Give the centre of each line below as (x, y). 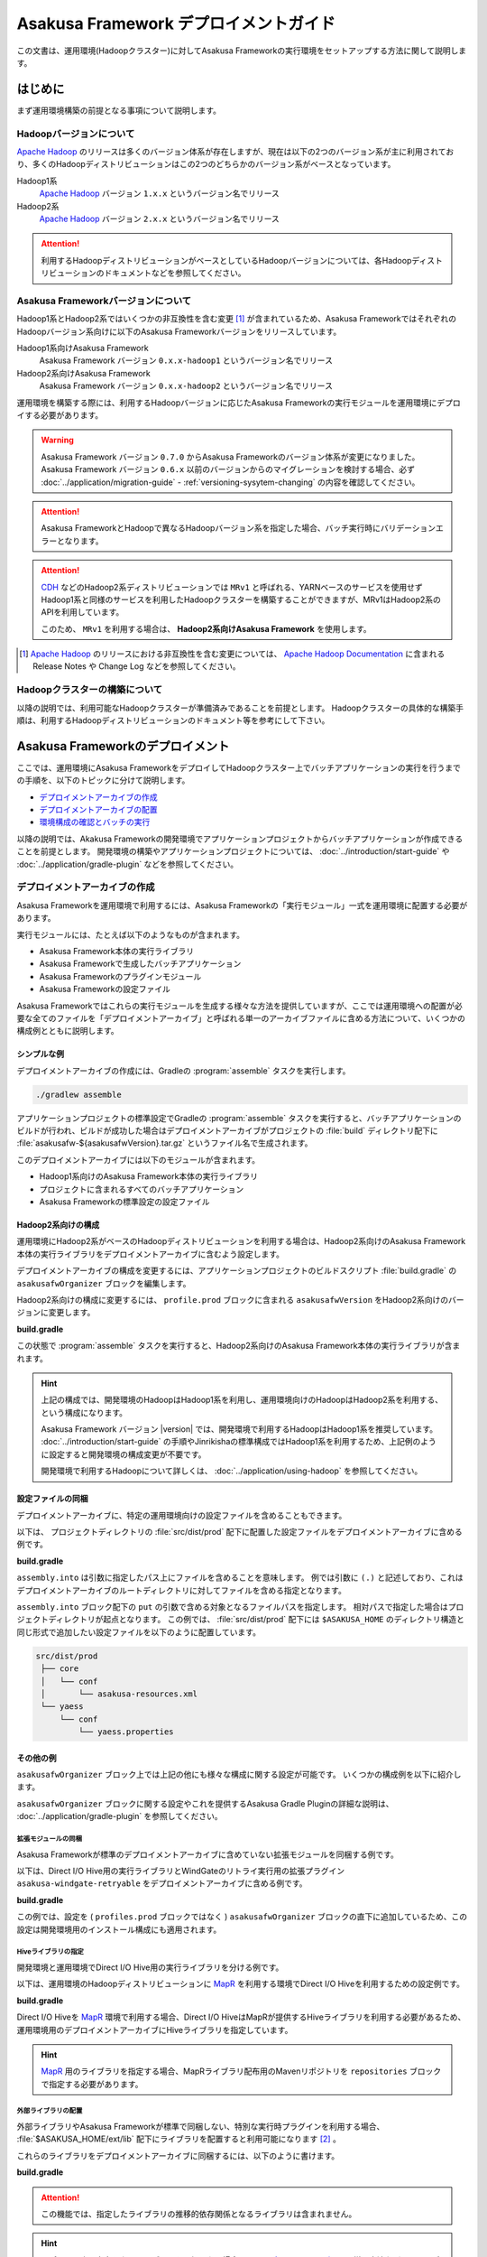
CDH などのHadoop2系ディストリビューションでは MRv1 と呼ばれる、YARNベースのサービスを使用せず (232, 587)
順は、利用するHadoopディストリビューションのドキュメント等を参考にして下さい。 (173, 720)
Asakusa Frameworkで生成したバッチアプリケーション (140, 964)
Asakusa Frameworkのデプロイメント (123, 746)
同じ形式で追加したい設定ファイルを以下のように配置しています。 (139, 1632)
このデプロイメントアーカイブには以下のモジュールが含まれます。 (138, 1159)
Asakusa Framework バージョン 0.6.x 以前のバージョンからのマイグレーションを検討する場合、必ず (228, 469)
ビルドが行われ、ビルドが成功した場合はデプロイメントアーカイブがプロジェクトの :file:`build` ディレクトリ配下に (227, 1131)
